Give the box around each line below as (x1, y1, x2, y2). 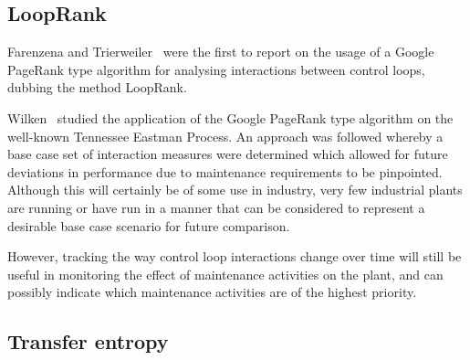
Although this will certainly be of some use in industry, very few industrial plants (7, 180, 463, 199)
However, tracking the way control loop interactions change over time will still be (7, 247, 462, 266)
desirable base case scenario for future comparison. (7, 216, 290, 235)
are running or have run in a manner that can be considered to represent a (7, 197, 425, 217)
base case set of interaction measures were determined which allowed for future (7, 144, 448, 164)
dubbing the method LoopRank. (7, 78, 187, 97)
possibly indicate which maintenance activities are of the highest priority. (7, 282, 417, 302)
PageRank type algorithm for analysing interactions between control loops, (7, 59, 425, 79)
